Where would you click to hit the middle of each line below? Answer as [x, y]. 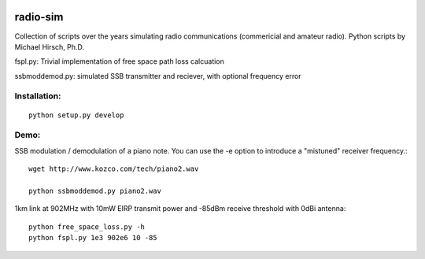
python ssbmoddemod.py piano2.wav [95, 191]
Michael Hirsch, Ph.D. [50, 46]
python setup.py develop [76, 115]
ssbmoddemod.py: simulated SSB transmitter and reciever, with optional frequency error [158, 76]
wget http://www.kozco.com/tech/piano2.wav [114, 169]
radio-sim [39, 17]
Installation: [38, 96]
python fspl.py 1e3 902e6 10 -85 [93, 238]
